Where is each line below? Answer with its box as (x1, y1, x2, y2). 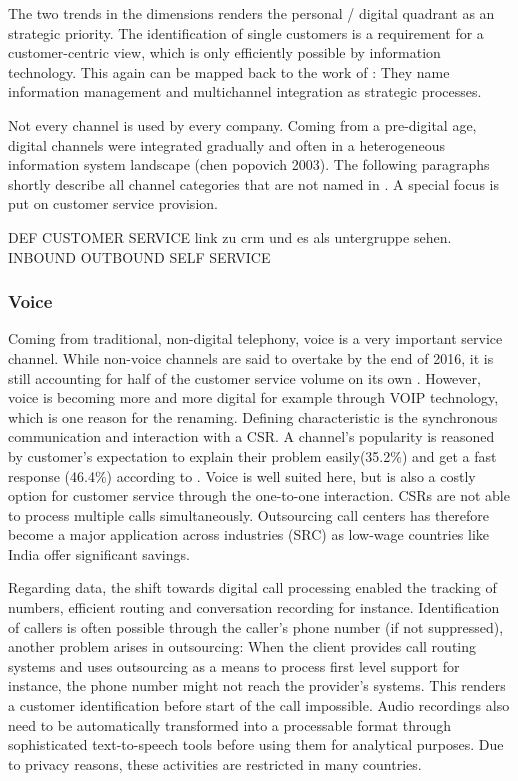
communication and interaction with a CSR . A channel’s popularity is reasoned (8, 426, 495, 447)
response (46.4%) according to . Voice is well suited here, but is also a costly (8, 465, 476, 486)
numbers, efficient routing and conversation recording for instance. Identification (8, 597, 500, 618)
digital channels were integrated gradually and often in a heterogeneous (8, 134, 446, 155)
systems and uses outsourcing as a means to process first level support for (8, 655, 460, 676)
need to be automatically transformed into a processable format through (8, 714, 452, 735)
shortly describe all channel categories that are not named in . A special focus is (8, 173, 499, 194)
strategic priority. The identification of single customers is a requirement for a (8, 22, 484, 43)
